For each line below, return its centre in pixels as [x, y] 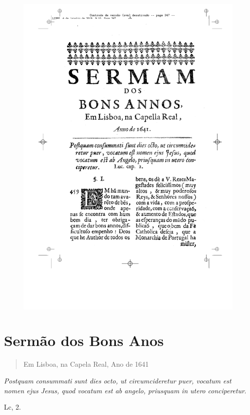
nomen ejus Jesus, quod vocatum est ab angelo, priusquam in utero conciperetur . [125, 390]
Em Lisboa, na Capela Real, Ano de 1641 [86, 364]
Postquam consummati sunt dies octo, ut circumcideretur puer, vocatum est [118, 380]
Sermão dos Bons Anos [84, 340]
